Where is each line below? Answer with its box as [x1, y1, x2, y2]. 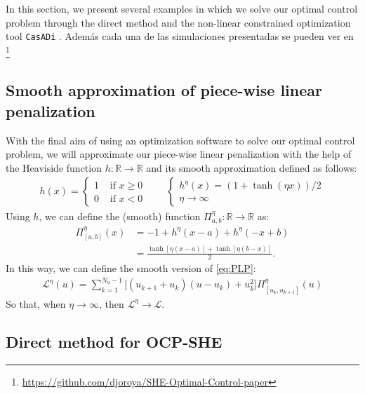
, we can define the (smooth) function [39, 208, 201, 223]
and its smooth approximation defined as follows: [146, 160, 357, 175]
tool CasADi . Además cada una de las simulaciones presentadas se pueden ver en [6, 29, 354, 43]
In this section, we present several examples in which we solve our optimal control [6, 1, 358, 15]
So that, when [6, 296, 66, 311]
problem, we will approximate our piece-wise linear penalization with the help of [6, 147, 352, 161]
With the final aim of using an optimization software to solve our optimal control [6, 133, 355, 147]
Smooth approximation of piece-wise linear [6, 79, 322, 101]
